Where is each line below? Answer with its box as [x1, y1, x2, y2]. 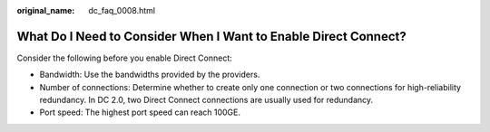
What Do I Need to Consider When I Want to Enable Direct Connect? [16, 28, 407, 44]
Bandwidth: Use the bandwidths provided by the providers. [39, 69, 260, 80]
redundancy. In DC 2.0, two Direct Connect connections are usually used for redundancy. [39, 95, 374, 106]
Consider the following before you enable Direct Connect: [16, 52, 233, 63]
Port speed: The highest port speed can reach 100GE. [39, 107, 240, 118]
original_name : [16, 5, 75, 15]
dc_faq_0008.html [88, 5, 156, 15]
